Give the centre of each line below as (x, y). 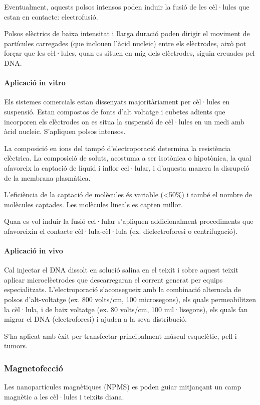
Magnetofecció (34, 368)
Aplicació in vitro (35, 83)
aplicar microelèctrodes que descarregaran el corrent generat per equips (113, 279)
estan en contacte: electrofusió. (51, 16)
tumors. (16, 346)
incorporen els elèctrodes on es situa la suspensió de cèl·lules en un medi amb (124, 121)
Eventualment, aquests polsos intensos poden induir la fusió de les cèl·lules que (127, 7)
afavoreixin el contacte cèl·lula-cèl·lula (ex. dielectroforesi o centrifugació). (121, 231)
